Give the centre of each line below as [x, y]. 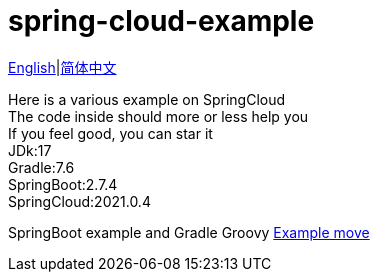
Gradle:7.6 [41, 167]
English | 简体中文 [62, 67]
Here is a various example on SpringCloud [147, 99]
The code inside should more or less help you [158, 116]
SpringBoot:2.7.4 [63, 184]
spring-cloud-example [161, 21]
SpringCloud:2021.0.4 [79, 201]
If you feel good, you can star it [110, 133]
